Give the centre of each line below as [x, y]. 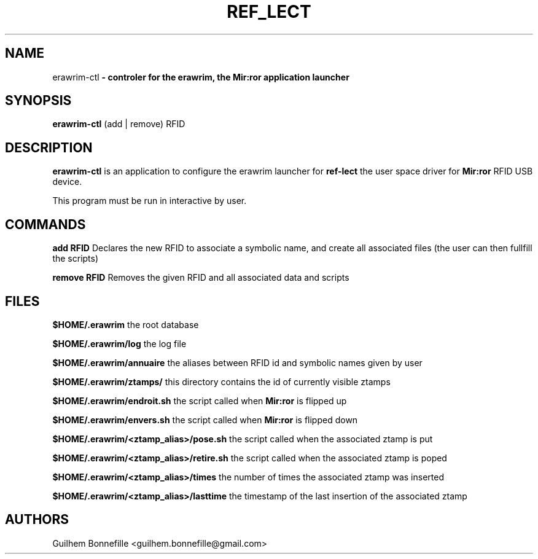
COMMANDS [45, 224]
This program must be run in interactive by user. [150, 201]
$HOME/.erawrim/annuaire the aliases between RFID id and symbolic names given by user [237, 362]
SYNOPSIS [38, 101]
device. [67, 182]
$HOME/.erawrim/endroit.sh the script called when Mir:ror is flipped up [200, 401]
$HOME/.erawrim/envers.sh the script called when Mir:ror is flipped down [205, 420]
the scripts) [76, 259]
